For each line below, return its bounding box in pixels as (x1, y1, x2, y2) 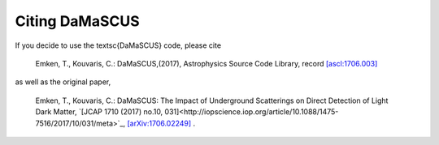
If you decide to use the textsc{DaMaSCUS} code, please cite (15, 41, 222, 50)
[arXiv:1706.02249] (127, 118, 192, 128)
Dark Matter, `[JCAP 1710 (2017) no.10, (35, 107, 163, 117)
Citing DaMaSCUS (15, 12, 140, 30)
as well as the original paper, (15, 77, 111, 87)
